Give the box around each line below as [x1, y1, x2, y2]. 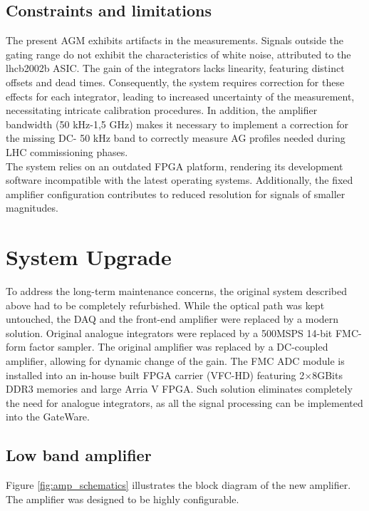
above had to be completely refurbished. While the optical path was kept [6, 297, 325, 312]
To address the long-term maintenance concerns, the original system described [6, 284, 347, 299]
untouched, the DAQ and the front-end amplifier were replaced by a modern [6, 311, 339, 326]
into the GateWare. [6, 409, 90, 424]
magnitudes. [6, 200, 58, 215]
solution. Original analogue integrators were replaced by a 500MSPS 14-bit [6, 325, 333, 340]
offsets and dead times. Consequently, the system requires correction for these [6, 74, 345, 89]
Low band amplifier [6, 444, 152, 466]
